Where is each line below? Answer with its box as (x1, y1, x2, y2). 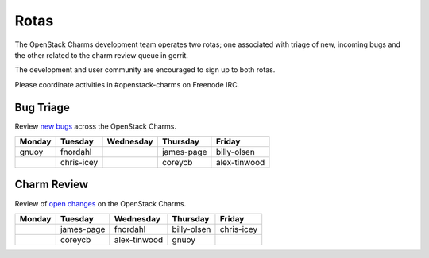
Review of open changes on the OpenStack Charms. (14, 198, 187, 208)
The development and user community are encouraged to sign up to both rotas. (14, 65, 276, 75)
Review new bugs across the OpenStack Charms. (14, 121, 176, 131)
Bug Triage (14, 100, 71, 114)
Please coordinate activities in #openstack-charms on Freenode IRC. (14, 79, 240, 89)
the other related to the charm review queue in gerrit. (14, 50, 188, 60)
